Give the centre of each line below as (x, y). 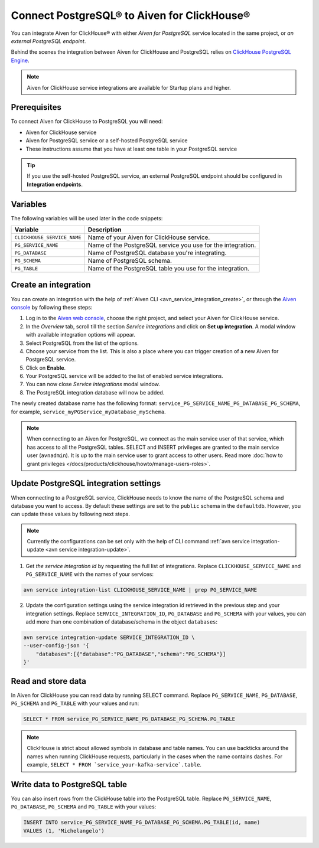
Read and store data (49, 681)
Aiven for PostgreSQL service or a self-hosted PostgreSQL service (107, 141)
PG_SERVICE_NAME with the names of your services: (89, 574)
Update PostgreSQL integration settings (86, 483)
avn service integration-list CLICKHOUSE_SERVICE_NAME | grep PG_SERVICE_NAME (140, 590)
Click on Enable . (46, 368)
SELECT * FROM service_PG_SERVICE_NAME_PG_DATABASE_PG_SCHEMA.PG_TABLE (129, 719)
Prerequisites (36, 107)
